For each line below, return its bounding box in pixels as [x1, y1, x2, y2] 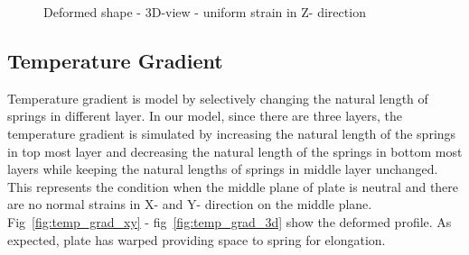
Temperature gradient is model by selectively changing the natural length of [7, 88, 428, 107]
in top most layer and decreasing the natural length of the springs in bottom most [7, 141, 463, 160]
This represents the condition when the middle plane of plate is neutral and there [7, 177, 459, 196]
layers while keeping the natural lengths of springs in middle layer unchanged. [7, 159, 438, 178]
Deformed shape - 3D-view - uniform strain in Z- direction [43, 3, 366, 21]
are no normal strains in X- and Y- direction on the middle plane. [7, 195, 372, 214]
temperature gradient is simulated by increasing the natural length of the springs [7, 123, 456, 142]
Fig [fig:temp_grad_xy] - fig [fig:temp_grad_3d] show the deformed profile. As [7, 212, 452, 231]
